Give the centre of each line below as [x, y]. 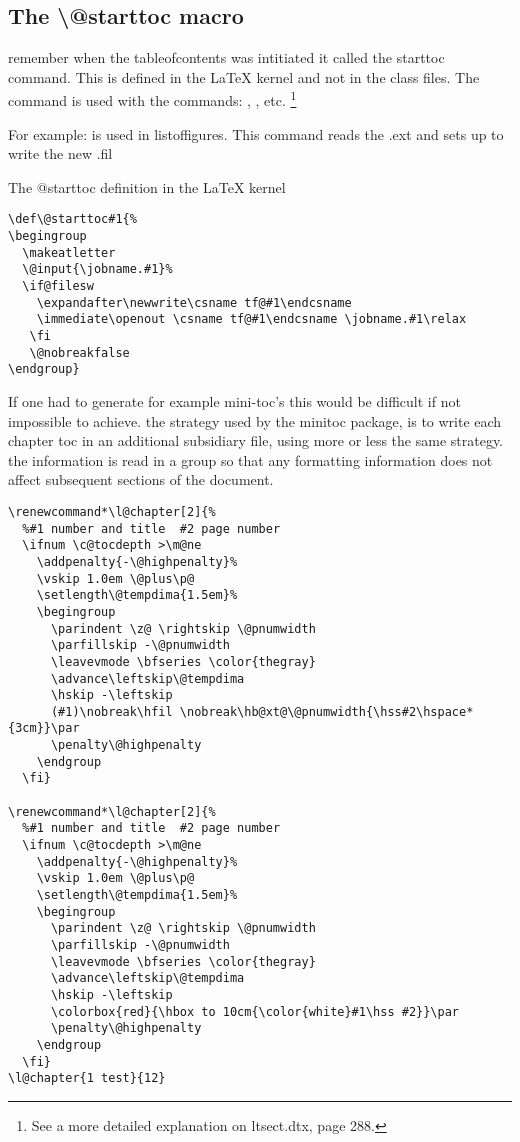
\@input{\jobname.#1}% [97, 269]
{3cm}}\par [44, 728]
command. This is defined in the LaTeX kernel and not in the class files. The [244, 76]
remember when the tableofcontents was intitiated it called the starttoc [226, 57]
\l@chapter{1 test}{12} [87, 1078]
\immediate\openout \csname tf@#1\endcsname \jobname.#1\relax [251, 319]
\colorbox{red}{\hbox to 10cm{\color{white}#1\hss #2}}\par [255, 1011]
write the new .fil [60, 153]
